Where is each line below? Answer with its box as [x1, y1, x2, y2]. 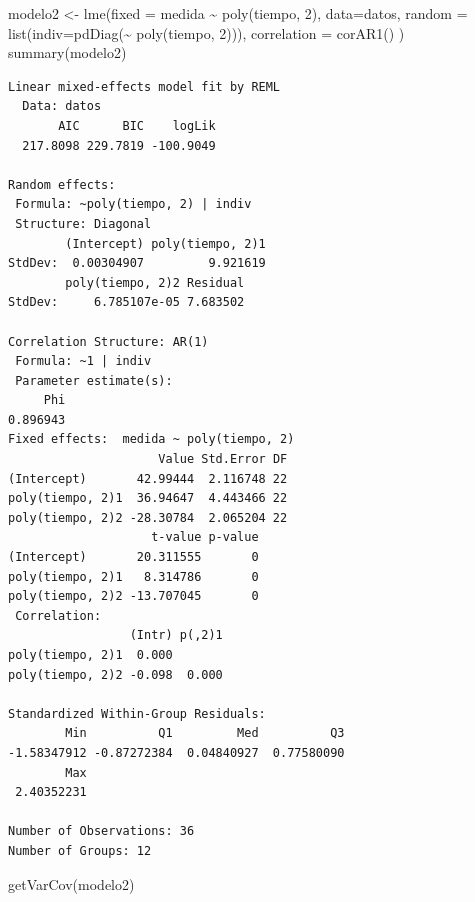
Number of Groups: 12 [8, 843, 152, 858]
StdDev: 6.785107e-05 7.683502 [8, 295, 245, 310]
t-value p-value [151, 530, 259, 545]
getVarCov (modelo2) [8, 873, 135, 894]
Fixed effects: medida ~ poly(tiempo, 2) [8, 432, 295, 447]
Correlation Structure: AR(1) [8, 334, 209, 349]
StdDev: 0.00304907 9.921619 [8, 256, 266, 271]
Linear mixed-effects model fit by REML [8, 79, 281, 94]
